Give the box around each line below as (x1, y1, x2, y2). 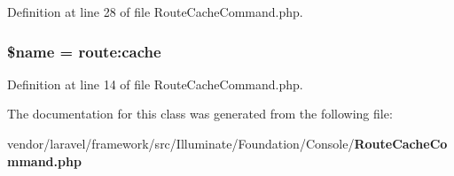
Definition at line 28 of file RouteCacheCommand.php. (7, 3, 303, 20)
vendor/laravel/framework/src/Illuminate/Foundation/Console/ (7, 134, 355, 152)
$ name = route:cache (7, 40, 161, 62)
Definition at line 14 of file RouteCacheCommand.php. (7, 74, 303, 93)
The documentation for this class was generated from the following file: (7, 104, 393, 123)
